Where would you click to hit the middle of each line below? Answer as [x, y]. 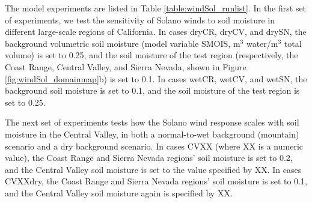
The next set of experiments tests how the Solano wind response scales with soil [152, 122]
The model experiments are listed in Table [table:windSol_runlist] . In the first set [156, 8]
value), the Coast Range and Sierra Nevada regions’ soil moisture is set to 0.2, [149, 158]
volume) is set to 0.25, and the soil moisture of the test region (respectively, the [151, 55]
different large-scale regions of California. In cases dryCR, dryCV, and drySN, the [156, 32]
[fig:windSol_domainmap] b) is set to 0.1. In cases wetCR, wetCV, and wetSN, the [156, 78]
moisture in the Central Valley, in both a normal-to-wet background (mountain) [152, 134]
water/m [262, 43]
